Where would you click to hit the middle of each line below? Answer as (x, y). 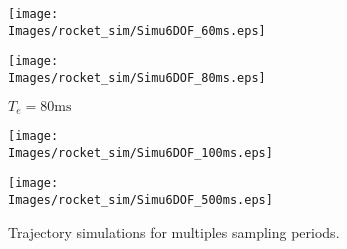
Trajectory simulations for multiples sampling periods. (174, 231)
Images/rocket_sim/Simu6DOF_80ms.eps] (137, 77)
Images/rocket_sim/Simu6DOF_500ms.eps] (140, 200)
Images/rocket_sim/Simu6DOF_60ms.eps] (137, 30)
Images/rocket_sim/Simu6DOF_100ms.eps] (140, 152)
